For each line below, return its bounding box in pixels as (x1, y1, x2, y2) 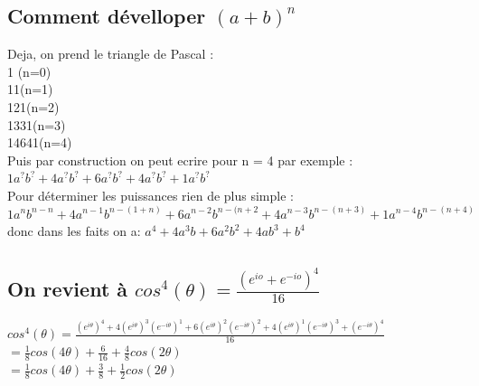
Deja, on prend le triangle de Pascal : (7, 44, 214, 63)
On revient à (7, 274, 128, 302)
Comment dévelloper (7, 2, 206, 30)
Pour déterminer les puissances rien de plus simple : (7, 185, 294, 204)
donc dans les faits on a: (7, 221, 141, 240)
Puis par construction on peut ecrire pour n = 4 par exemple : (7, 150, 353, 169)
